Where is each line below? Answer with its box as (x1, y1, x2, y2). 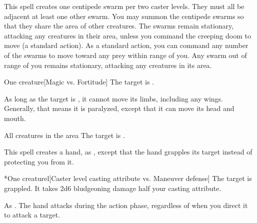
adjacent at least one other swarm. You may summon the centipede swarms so (4, 10, 244, 21)
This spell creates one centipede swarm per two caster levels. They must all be (4, 1, 244, 11)
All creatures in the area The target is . (4, 129, 125, 140)
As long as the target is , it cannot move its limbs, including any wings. (4, 93, 223, 103)
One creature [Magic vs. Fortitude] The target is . (4, 76, 154, 87)
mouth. (4, 112, 26, 123)
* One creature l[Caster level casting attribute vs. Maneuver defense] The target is (4, 173, 252, 183)
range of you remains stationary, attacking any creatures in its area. (4, 59, 212, 70)
